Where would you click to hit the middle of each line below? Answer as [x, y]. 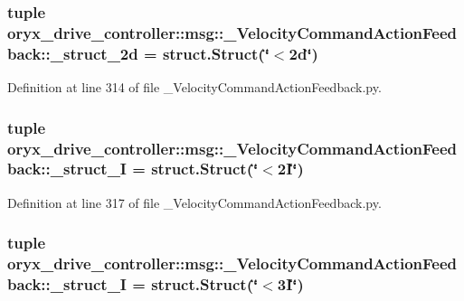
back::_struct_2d [73, 53]
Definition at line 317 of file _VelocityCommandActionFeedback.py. [194, 202]
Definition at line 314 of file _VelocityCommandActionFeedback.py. [194, 87]
